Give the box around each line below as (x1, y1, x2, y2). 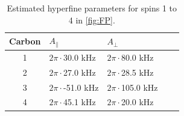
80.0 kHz (121, 50, 154, 63)
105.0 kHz (121, 81, 158, 93)
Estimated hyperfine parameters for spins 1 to (7, 2, 177, 14)
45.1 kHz (63, 96, 96, 108)
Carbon (9, 35, 41, 47)
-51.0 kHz (63, 81, 99, 93)
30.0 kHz (63, 50, 96, 63)
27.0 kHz (63, 66, 96, 78)
